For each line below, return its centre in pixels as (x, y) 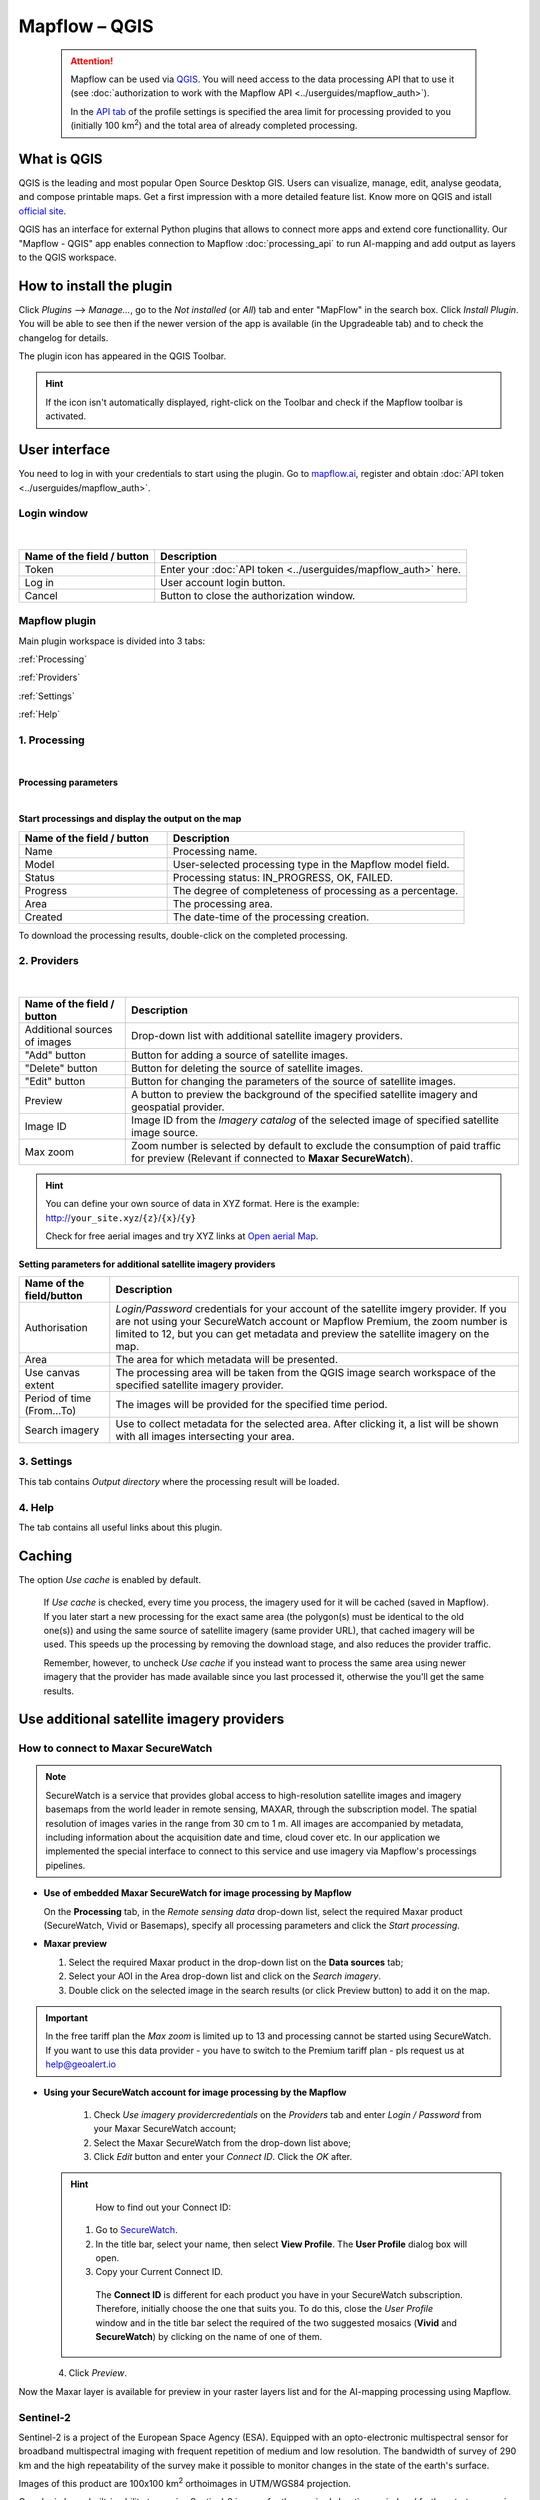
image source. (165, 1133)
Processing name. (215, 851)
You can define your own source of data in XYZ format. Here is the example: (202, 1204)
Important (67, 2017)
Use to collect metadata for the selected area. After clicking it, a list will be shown (307, 1423)
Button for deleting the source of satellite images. (247, 1068)
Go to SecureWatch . (137, 2230)
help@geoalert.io (81, 2064)
